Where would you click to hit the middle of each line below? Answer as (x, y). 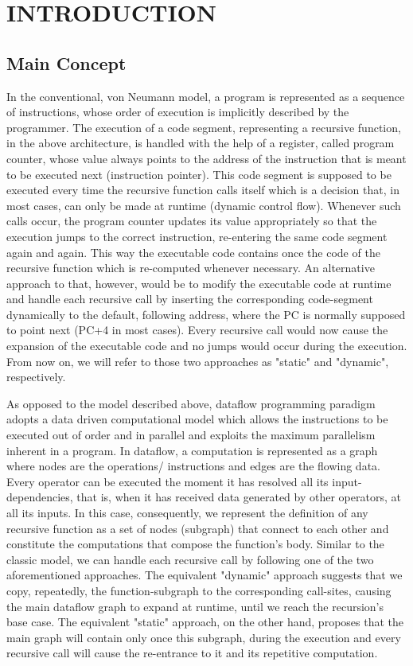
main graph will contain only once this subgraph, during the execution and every (204, 637)
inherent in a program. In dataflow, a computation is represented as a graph (192, 450)
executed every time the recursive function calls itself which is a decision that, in (203, 190)
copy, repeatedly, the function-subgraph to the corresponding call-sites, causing (199, 590)
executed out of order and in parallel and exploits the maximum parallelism (191, 435)
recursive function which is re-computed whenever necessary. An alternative (191, 268)
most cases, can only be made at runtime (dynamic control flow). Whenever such (204, 205)
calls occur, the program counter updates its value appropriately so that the (192, 221)
